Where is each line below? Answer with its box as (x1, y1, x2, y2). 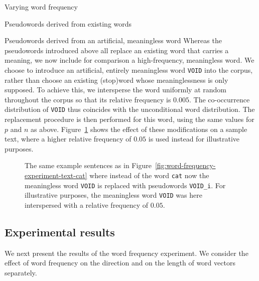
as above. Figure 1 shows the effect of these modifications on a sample (31, 123, 247, 134)
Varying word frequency (5, 2, 78, 12)
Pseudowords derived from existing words (5, 18, 132, 29)
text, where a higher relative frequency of (5, 133, 132, 144)
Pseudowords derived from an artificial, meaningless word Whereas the (5, 35, 222, 46)
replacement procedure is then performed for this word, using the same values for (5, 114, 254, 124)
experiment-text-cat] (25, 170, 87, 181)
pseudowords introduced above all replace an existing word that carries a (5, 45, 229, 55)
